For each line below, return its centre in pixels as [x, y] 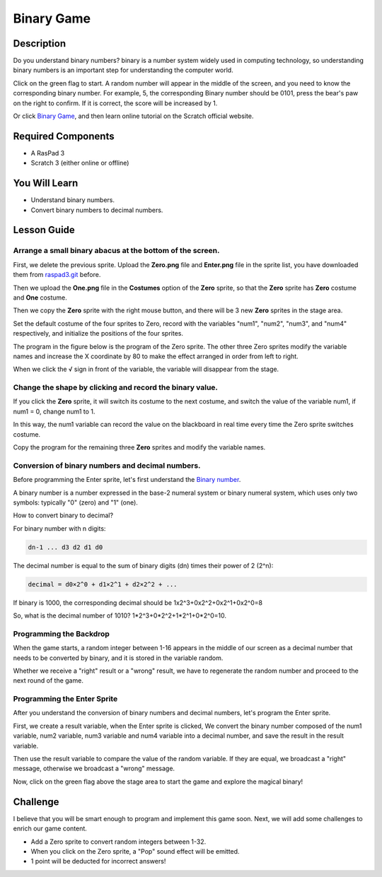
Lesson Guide [44, 230]
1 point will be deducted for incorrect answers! [98, 861]
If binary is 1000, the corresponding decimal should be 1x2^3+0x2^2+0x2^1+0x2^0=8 [138, 602]
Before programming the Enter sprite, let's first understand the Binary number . [127, 480]
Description [40, 43]
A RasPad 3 [48, 153]
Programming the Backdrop [61, 634]
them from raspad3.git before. [57, 275]
